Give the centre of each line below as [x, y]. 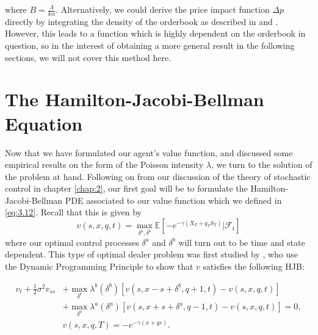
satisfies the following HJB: [254, 266]
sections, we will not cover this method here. [88, 57]
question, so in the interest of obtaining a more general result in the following [150, 45]
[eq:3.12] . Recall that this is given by [73, 212]
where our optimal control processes [72, 242]
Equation [44, 123]
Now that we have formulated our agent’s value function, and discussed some [149, 152]
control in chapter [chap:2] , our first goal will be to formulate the [126, 188]
